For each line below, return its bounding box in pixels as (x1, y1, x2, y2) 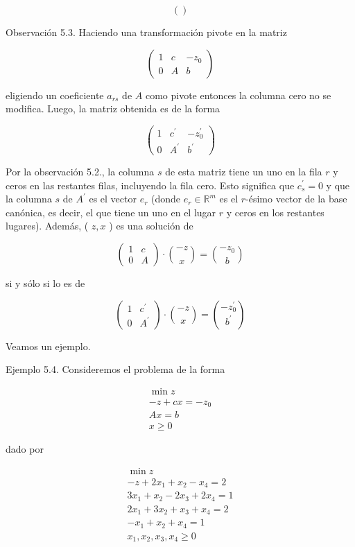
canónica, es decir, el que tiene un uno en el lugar (6, 205, 216, 219)
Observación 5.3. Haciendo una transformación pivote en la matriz (6, 25, 287, 39)
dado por (6, 442, 44, 456)
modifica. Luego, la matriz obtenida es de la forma (6, 101, 220, 116)
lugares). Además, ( (6, 218, 89, 233)
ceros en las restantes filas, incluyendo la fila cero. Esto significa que (6, 177, 295, 192)
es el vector (89, 191, 137, 206)
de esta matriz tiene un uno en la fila (165, 164, 322, 178)
